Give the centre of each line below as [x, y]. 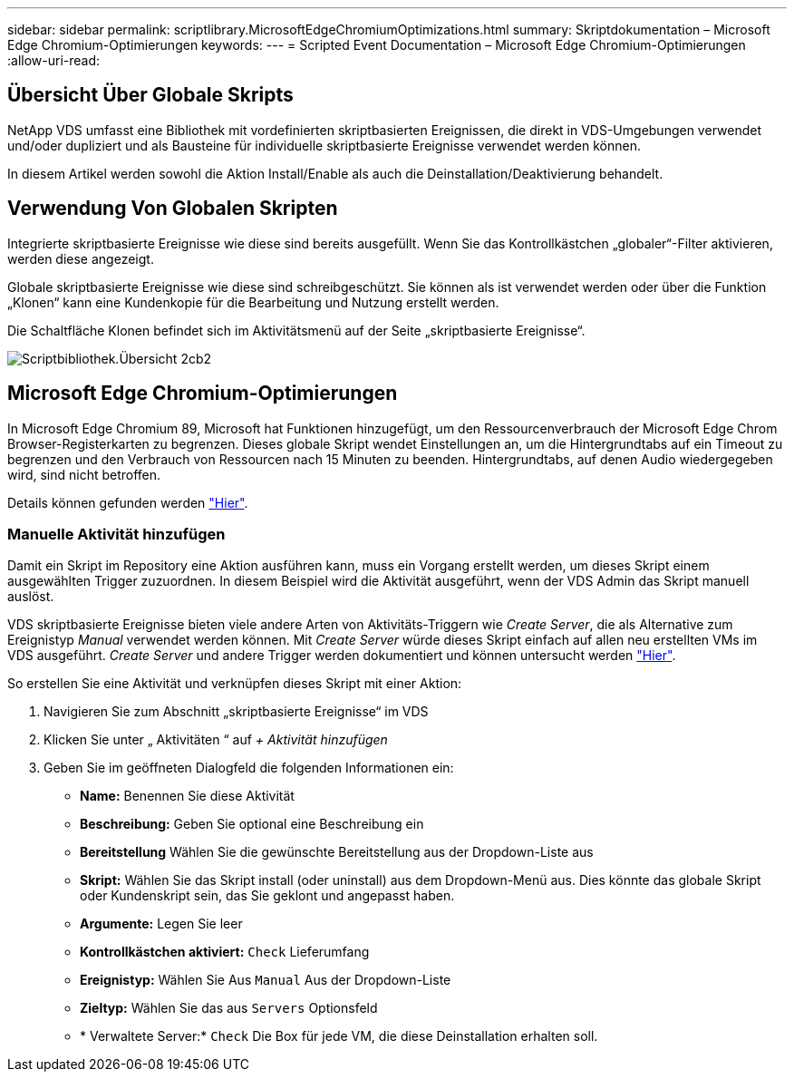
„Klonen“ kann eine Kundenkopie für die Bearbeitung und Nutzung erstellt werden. [253, 302]
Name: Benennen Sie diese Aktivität [187, 796]
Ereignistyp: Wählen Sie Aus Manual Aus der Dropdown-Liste [266, 980]
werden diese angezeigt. [81, 258]
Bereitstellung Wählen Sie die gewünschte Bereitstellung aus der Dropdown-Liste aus [337, 852]
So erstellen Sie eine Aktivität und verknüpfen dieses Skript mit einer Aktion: [235, 684]
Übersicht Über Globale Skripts [150, 95]
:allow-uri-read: [54, 60]
